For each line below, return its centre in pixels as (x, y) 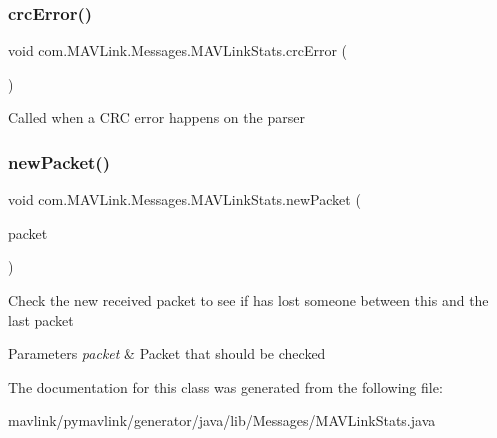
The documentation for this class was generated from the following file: (225, 386)
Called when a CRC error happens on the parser (156, 117)
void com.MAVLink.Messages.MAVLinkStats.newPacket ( (184, 199)
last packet (41, 319)
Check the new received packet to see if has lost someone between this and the (248, 300)
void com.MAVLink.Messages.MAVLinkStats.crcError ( (178, 50)
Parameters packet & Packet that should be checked (167, 353)
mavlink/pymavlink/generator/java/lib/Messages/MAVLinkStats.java (222, 420)
